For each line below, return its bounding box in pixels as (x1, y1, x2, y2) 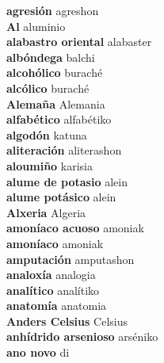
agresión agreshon (6, 2, 99, 18)
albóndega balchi (6, 48, 95, 65)
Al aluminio (6, 17, 66, 34)
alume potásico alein (6, 189, 116, 205)
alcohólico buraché (6, 64, 103, 81)
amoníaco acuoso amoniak (6, 220, 144, 236)
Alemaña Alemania (6, 95, 105, 112)
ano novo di (6, 344, 70, 361)
